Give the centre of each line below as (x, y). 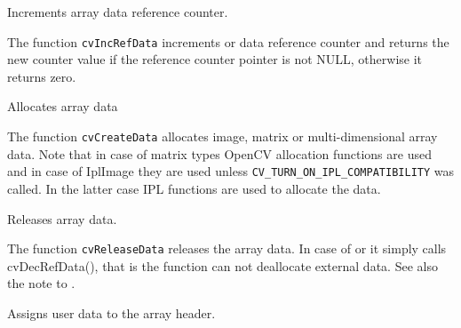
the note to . (41, 283)
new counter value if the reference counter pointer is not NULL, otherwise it (215, 59)
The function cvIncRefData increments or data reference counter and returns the (228, 41)
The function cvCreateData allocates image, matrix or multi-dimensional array (223, 136)
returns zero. (42, 76)
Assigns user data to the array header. (111, 312)
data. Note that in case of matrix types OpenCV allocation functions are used (219, 153)
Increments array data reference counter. (118, 12)
